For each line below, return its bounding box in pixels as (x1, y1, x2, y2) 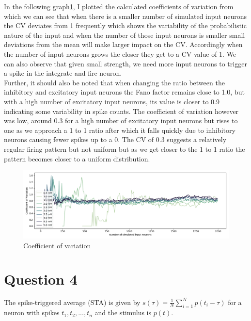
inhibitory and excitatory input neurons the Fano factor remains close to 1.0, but (4, 87, 245, 97)
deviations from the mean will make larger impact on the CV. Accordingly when (4, 39, 243, 49)
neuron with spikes (4, 307, 60, 318)
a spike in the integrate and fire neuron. (4, 68, 122, 78)
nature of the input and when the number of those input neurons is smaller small (4, 30, 245, 40)
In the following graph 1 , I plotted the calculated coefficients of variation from (4, 1, 234, 11)
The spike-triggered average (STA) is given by (4, 297, 141, 307)
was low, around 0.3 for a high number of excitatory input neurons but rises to (4, 115, 238, 126)
